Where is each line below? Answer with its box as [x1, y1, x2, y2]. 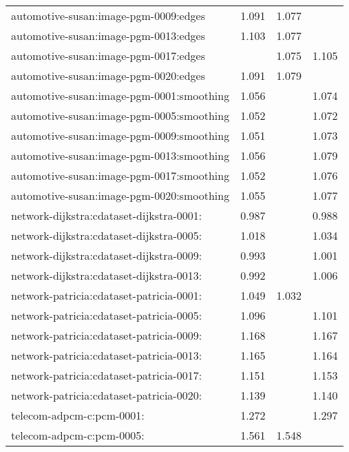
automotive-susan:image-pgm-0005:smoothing [11, 107, 230, 123]
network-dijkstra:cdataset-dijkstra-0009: [11, 247, 202, 263]
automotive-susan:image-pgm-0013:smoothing [11, 147, 230, 163]
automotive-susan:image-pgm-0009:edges [11, 8, 206, 23]
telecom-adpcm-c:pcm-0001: [11, 407, 145, 423]
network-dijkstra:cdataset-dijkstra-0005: [11, 227, 202, 243]
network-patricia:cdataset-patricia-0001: [11, 287, 202, 303]
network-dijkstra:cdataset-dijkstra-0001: [11, 207, 202, 223]
